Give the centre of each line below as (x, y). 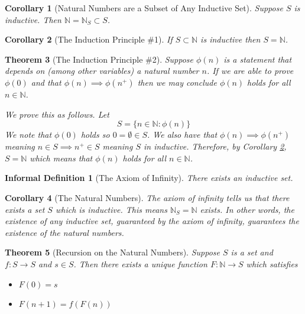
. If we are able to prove (250, 71)
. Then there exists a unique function (140, 263)
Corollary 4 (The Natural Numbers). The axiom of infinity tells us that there (147, 197)
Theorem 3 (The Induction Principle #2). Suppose (99, 59)
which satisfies (272, 263)
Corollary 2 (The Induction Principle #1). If (89, 39)
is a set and (252, 252)
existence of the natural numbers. (64, 232)
